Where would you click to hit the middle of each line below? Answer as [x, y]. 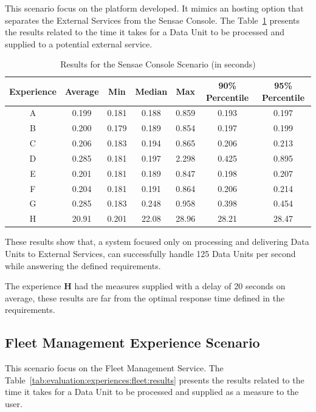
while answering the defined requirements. [83, 265]
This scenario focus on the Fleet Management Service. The [114, 368]
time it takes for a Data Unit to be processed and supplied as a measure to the [152, 392]
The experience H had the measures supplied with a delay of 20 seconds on [145, 286]
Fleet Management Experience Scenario [132, 342]
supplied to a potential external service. [79, 43]
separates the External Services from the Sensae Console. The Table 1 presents [153, 20]
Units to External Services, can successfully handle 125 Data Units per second [150, 253]
